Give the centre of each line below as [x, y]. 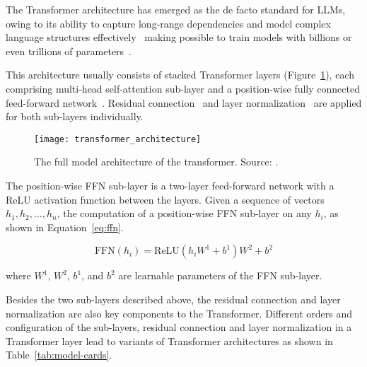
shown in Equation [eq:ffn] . [65, 227]
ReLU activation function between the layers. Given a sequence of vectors [165, 199]
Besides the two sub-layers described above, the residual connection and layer [173, 299]
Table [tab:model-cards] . [59, 355]
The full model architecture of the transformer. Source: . [156, 162]
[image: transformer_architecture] [118, 139]
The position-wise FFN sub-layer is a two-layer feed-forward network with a [170, 185]
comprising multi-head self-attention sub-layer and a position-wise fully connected [183, 88]
